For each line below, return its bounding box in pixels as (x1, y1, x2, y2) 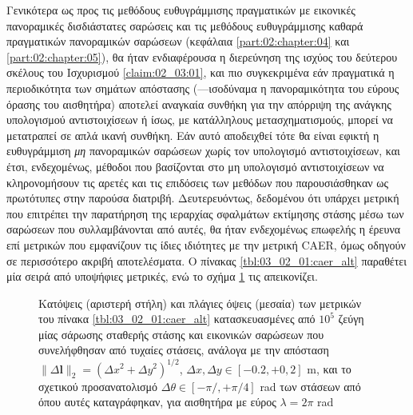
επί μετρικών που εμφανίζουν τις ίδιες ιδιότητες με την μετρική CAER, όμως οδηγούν (6, 236, 406, 253)
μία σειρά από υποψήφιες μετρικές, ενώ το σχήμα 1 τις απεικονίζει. (6, 268, 318, 285)
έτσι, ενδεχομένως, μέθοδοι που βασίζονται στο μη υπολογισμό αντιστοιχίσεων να (6, 158, 384, 174)
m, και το (307, 360, 351, 377)
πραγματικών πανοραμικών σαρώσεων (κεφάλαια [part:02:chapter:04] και (6, 33, 350, 50)
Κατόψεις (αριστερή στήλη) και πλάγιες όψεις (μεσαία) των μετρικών (38, 294, 362, 311)
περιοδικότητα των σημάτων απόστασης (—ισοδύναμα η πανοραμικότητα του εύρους (6, 79, 399, 96)
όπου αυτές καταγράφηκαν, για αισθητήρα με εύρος (38, 393, 276, 410)
